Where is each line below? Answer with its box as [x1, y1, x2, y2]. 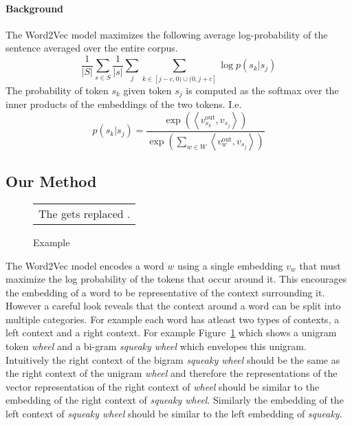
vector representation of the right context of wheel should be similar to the [5, 379, 320, 393]
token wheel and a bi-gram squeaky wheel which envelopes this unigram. [5, 339, 307, 353]
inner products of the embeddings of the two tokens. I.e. [5, 97, 242, 111]
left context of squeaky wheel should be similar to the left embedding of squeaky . [5, 406, 342, 421]
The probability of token [5, 83, 109, 97]
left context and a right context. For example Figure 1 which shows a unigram [5, 325, 337, 340]
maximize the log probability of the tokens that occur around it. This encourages [5, 272, 347, 286]
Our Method [5, 171, 97, 192]
